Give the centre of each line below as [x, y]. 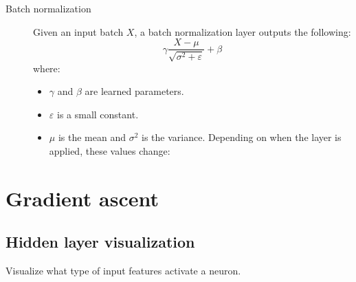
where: [47, 68]
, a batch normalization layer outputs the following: [243, 31]
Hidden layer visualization [100, 242]
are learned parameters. [134, 91]
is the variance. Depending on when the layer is [242, 137]
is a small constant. [98, 114]
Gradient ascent [82, 198]
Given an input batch [78, 31]
